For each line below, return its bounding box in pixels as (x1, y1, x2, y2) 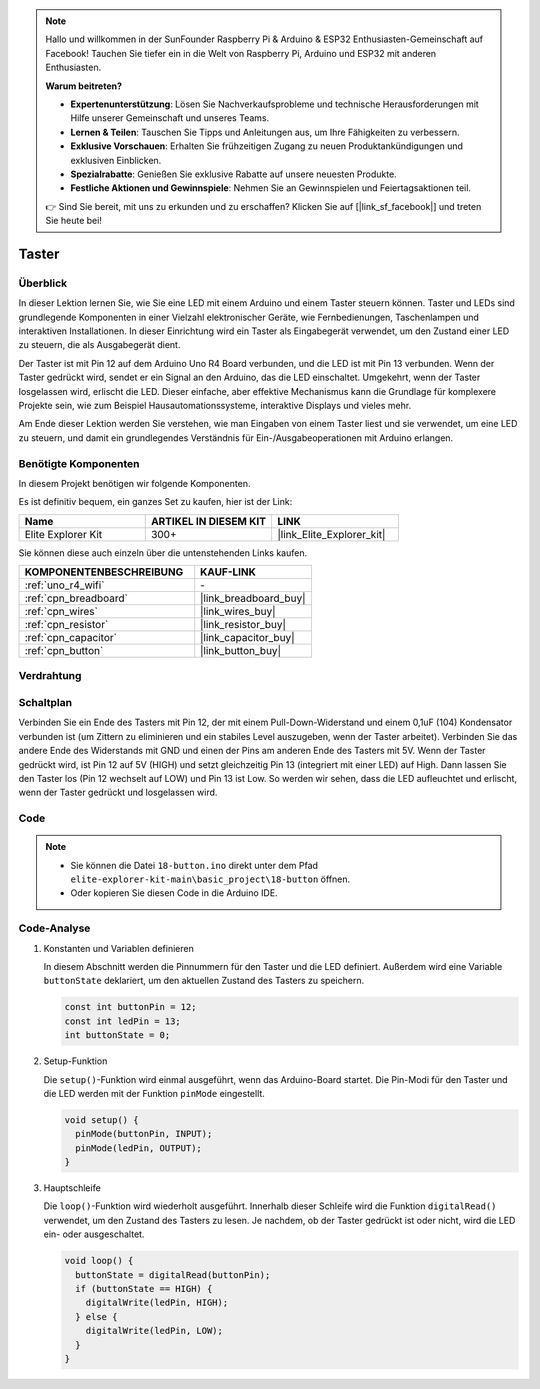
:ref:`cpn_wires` (24, 605, 99, 619)
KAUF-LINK (200, 565, 257, 579)
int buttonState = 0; (64, 1030, 171, 1041)
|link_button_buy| (200, 644, 282, 658)
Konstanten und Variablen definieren (43, 942, 194, 954)
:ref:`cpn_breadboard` (24, 591, 129, 605)
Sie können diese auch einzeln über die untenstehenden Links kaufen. (18, 546, 308, 559)
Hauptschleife (43, 1182, 102, 1194)
